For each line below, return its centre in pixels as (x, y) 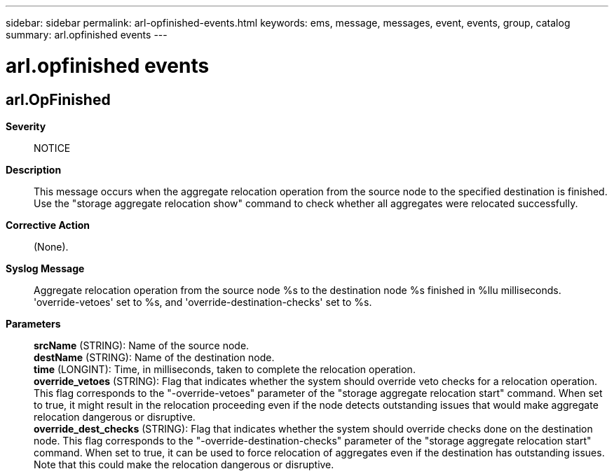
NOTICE (52, 148)
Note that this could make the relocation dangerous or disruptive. (184, 464)
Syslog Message (45, 268)
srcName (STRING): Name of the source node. (142, 345)
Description (34, 169)
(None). (51, 246)
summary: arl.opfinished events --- (87, 35)
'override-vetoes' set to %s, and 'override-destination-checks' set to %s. (203, 302)
